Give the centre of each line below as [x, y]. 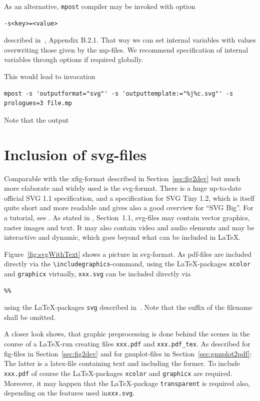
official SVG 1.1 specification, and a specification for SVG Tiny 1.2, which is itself [129, 197]
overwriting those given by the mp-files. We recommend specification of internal [126, 49]
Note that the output [36, 119]
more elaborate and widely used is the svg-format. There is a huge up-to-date [123, 188]
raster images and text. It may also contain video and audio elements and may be [129, 227]
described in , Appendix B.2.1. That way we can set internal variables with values [130, 40]
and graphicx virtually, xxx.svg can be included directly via [97, 273]
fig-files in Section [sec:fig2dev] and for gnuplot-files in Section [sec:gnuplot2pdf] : [128, 353]
